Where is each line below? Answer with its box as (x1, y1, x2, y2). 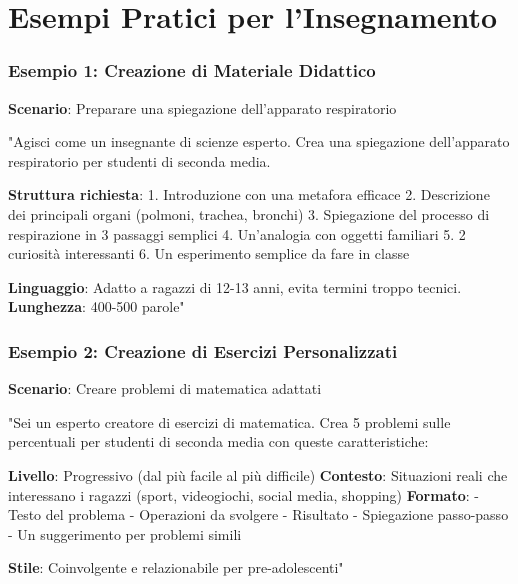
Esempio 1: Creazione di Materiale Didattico (8, 58, 376, 83)
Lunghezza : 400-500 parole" (8, 296, 185, 317)
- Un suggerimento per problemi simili (8, 523, 242, 544)
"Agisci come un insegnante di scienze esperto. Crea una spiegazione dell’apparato (8, 131, 510, 152)
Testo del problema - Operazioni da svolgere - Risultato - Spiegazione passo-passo (8, 504, 509, 525)
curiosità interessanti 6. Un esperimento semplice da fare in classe (8, 243, 410, 264)
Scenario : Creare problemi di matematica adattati (8, 378, 322, 399)
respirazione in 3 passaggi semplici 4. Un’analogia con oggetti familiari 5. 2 (8, 223, 466, 244)
